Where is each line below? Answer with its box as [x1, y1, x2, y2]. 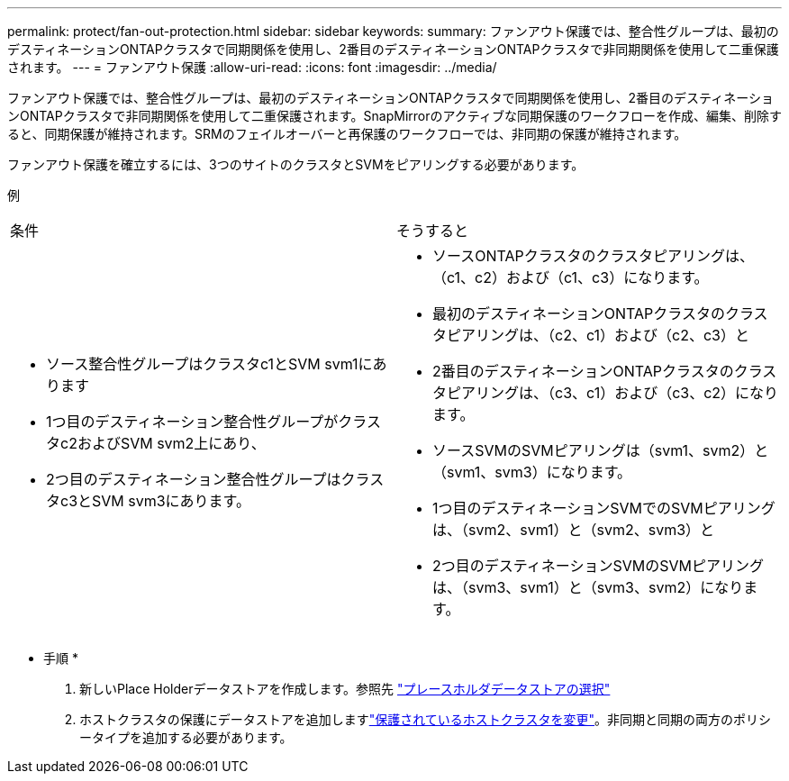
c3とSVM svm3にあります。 [60, 492, 251, 510]
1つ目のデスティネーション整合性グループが [46, 413, 339, 431]
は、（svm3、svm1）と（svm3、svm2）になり [432, 578, 744, 596]
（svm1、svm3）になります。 [432, 463, 632, 481]
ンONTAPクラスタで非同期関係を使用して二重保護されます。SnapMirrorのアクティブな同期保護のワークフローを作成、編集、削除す [7, 108, 782, 123]
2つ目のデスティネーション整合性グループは [46, 470, 341, 488]
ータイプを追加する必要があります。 [79, 730, 293, 745]
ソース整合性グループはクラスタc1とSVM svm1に [46, 355, 373, 373]
